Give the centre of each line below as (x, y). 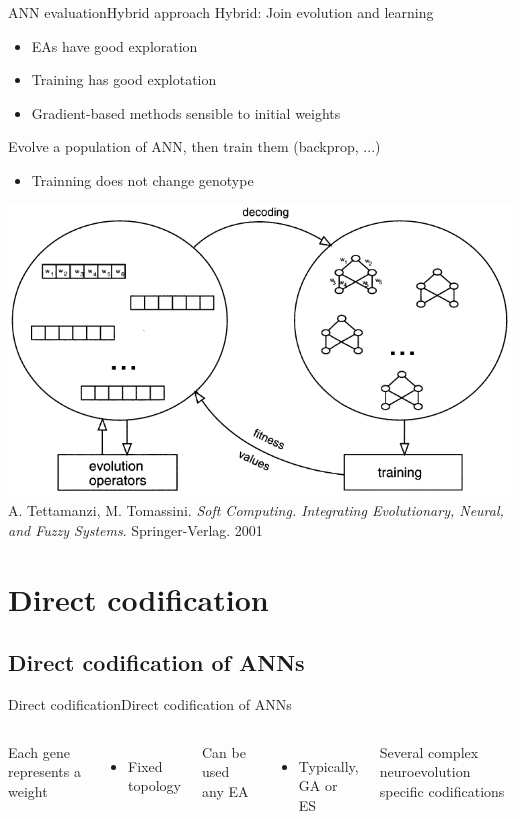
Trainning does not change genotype (142, 179)
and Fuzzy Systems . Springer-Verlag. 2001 (135, 529)
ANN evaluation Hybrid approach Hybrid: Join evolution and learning (221, 12)
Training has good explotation (124, 79)
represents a (44, 771)
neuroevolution (425, 771)
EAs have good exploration (114, 45)
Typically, (328, 765)
